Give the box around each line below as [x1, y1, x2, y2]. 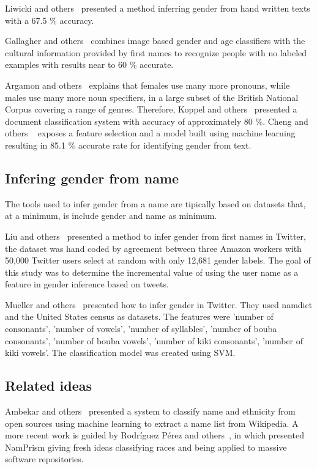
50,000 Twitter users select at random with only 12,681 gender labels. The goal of [5, 254, 311, 267]
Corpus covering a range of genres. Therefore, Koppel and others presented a [5, 103, 297, 116]
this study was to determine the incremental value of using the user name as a [5, 265, 299, 278]
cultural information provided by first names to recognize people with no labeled [5, 46, 307, 59]
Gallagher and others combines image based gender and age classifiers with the [5, 34, 305, 47]
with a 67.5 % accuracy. [5, 13, 94, 26]
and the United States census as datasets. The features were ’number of [5, 310, 274, 323]
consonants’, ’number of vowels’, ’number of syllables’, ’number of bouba [5, 322, 277, 335]
